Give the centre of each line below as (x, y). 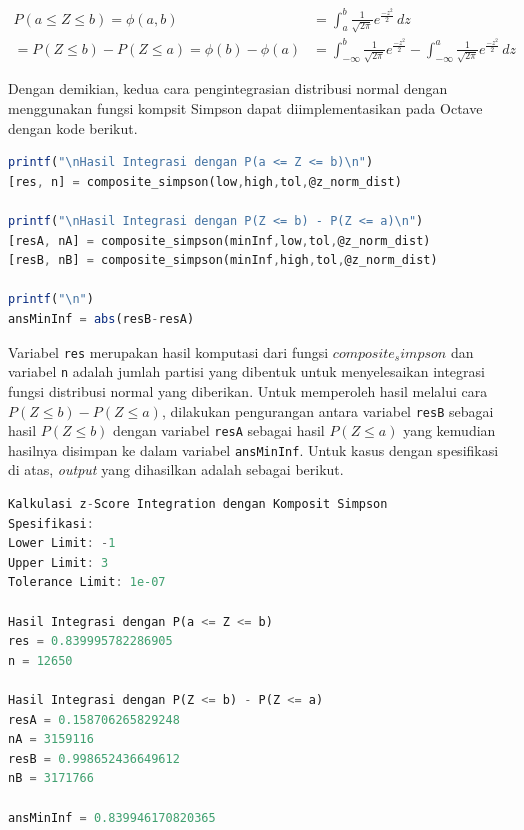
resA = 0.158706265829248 (94, 719)
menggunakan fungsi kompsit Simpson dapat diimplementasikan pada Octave (245, 108)
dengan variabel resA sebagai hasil (219, 430)
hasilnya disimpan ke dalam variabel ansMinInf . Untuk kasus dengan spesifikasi (253, 449)
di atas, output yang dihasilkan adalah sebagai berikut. (176, 469)
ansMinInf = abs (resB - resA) (101, 319)
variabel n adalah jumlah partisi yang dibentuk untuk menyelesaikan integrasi (246, 371)
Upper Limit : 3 (58, 562)
